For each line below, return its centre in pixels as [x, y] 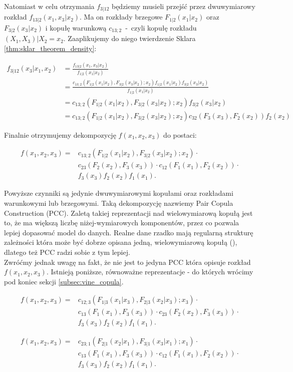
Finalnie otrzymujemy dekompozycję [60, 134]
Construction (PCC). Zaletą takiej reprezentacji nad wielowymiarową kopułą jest [128, 213]
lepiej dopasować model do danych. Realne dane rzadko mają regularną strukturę [129, 232]
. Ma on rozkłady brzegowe [121, 17]
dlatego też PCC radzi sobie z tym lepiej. [67, 252]
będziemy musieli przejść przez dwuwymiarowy [183, 6]
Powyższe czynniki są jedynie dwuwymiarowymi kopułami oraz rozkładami [119, 193]
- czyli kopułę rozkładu [161, 27]
